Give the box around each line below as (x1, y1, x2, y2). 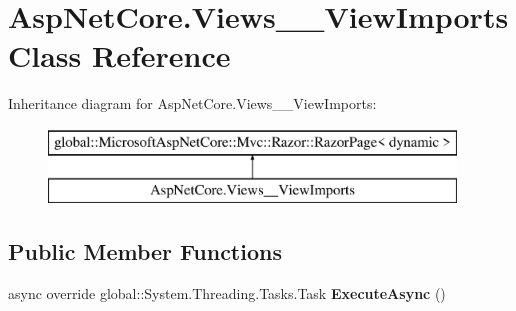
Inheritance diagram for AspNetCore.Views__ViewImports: (8, 93, 377, 114)
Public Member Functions (8, 236, 282, 267)
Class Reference (8, 35, 231, 76)
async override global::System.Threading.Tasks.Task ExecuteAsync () (8, 283, 446, 304)
